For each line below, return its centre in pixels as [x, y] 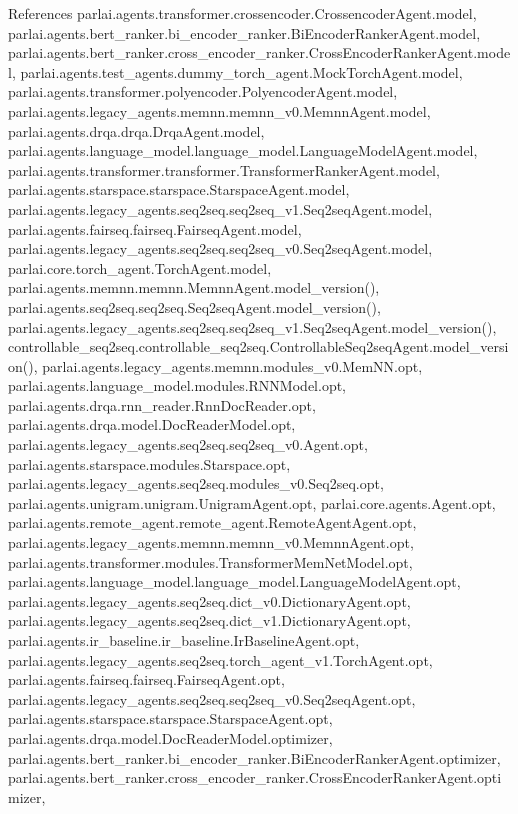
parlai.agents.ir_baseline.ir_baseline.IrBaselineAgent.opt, [184, 640]
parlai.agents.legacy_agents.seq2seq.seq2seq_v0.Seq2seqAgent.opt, [212, 698]
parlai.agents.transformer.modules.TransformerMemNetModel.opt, [210, 561]
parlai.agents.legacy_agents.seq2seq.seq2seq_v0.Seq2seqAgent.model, [220, 248]
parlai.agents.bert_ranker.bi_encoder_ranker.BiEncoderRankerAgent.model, [244, 32]
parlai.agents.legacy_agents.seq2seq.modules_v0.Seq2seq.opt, [196, 483]
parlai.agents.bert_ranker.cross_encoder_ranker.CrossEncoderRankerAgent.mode [259, 52]
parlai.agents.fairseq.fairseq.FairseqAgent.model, [155, 228]
